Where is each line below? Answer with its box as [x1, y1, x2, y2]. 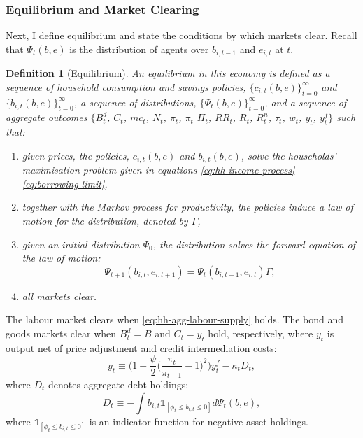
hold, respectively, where [208, 326, 313, 341]
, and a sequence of [264, 94, 347, 109]
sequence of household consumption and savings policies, [6, 79, 246, 94]
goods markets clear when [6, 326, 117, 341]
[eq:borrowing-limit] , [22, 176, 108, 190]
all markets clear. [22, 288, 97, 303]
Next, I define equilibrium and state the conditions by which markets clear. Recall [6, 28, 357, 43]
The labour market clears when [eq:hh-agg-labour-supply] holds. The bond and [6, 312, 344, 327]
